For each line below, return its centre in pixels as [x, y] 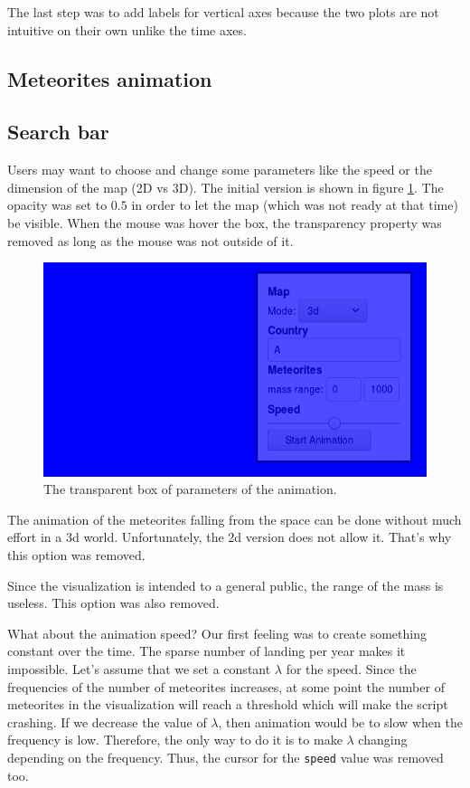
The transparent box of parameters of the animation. [190, 489]
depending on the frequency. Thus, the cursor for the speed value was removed [226, 757]
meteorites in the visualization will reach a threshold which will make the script [228, 704]
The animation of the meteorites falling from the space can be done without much [235, 519]
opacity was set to [57, 205]
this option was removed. [76, 555]
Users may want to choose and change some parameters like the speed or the [220, 170]
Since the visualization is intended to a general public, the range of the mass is [226, 585]
